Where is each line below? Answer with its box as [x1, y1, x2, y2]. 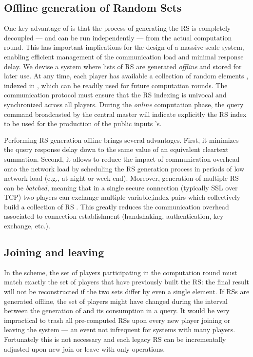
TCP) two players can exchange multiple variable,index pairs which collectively [4, 192, 240, 202]
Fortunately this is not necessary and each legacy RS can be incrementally [4, 334, 226, 344]
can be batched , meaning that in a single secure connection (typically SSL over [4, 182, 238, 192]
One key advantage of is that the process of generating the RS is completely [4, 23, 231, 33]
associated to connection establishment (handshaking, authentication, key [4, 211, 224, 221]
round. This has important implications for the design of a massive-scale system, [4, 42, 244, 52]
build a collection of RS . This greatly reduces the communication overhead [4, 201, 229, 211]
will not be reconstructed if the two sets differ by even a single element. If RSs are [4, 286, 250, 297]
